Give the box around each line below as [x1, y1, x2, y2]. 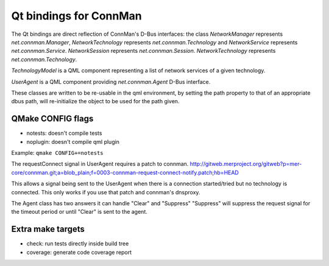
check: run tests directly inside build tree [26, 240, 129, 247]
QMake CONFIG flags [11, 114, 94, 124]
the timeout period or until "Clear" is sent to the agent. [11, 208, 147, 216]
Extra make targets [11, 224, 85, 234]
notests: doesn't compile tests [26, 129, 102, 137]
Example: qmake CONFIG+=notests [11, 149, 104, 156]
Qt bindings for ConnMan [11, 9, 143, 22]
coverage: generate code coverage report [26, 248, 132, 256]
